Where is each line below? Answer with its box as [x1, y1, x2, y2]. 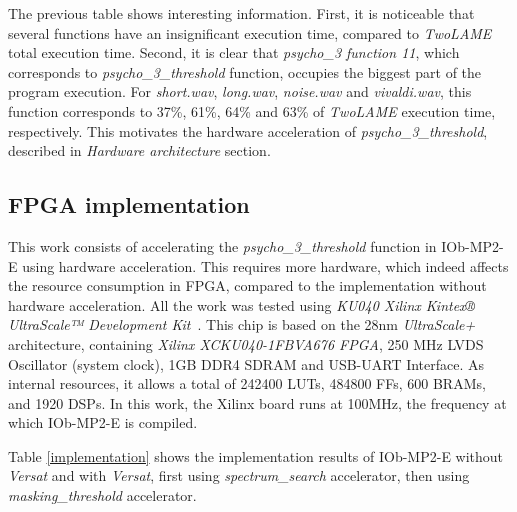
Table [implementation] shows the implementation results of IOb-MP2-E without [8, 445, 504, 466]
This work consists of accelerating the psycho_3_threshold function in [8, 235, 437, 256]
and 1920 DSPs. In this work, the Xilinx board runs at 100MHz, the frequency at [8, 392, 507, 413]
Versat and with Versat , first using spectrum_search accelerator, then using [8, 465, 470, 486]
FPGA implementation [8, 189, 250, 220]
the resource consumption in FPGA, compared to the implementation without [8, 275, 487, 296]
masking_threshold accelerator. [8, 485, 197, 506]
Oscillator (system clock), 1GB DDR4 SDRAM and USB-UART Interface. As [8, 353, 485, 374]
